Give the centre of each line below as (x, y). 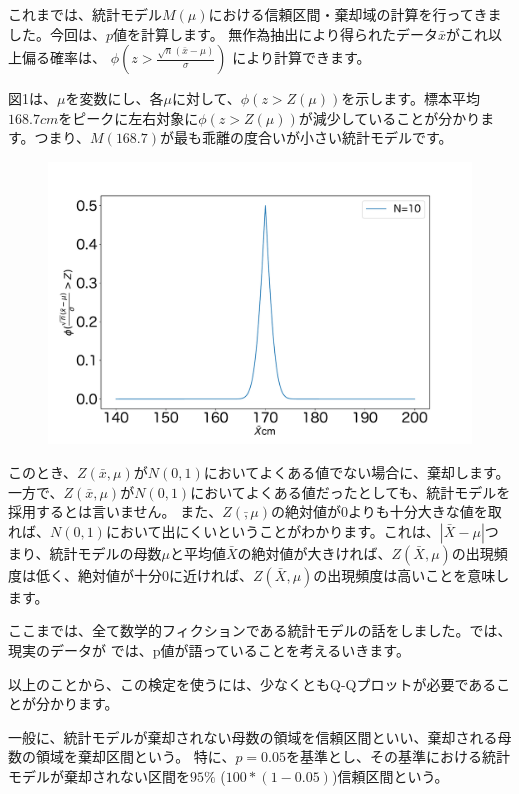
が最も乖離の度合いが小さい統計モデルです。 (306, 137)
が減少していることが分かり (389, 117)
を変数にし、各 (114, 98)
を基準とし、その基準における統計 (398, 756)
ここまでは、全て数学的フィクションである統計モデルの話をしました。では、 (260, 630)
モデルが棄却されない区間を (99, 775)
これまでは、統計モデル (85, 14)
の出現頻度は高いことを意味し (411, 574)
